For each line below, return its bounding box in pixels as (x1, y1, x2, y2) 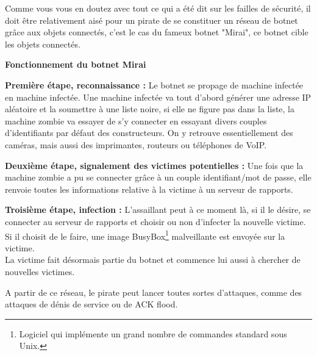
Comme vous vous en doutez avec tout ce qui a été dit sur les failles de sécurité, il (5, 2, 311, 14)
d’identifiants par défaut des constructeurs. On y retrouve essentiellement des (5, 126, 293, 139)
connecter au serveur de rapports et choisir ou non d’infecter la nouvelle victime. (5, 215, 306, 228)
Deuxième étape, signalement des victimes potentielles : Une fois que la (5, 159, 304, 171)
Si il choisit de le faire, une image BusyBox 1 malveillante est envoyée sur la (5, 228, 285, 242)
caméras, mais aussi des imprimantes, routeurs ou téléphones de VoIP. (5, 138, 267, 151)
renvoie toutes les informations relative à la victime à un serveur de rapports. (5, 182, 293, 195)
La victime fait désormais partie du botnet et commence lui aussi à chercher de (5, 253, 301, 266)
